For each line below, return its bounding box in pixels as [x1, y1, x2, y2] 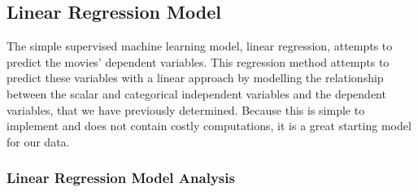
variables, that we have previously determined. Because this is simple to [7, 101, 365, 118]
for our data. [7, 133, 70, 150]
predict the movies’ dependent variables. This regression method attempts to [7, 53, 390, 70]
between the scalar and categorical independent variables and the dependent [7, 85, 386, 102]
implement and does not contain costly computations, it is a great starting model [7, 117, 411, 134]
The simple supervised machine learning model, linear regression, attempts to [7, 37, 393, 55]
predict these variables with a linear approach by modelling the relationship [7, 69, 384, 86]
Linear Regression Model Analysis [7, 168, 235, 188]
